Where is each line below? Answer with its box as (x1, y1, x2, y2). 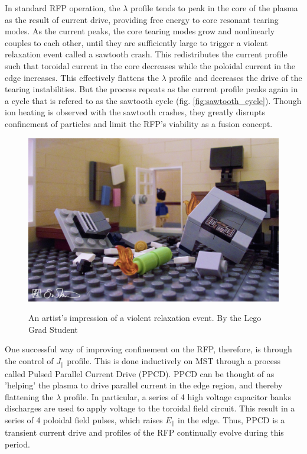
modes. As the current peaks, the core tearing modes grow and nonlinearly (5, 25, 275, 37)
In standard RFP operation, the (5, 2, 120, 14)
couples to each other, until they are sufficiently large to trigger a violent (5, 36, 268, 48)
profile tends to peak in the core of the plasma (130, 2, 298, 14)
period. (5, 437, 30, 450)
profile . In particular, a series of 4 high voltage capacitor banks (63, 390, 292, 403)
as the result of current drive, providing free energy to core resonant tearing (5, 13, 279, 25)
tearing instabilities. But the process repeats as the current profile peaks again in (5, 83, 298, 95)
